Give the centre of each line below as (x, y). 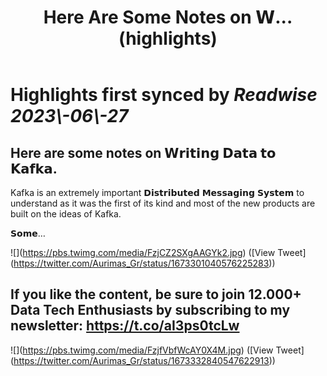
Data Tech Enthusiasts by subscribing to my (150, 310)
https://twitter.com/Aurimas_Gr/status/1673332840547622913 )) (144, 360)
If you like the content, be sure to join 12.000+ (156, 294)
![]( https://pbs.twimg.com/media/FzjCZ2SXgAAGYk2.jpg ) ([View (143, 252)
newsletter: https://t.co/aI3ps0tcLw (125, 326)
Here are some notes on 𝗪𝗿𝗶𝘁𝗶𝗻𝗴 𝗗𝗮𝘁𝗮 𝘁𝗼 (143, 152)
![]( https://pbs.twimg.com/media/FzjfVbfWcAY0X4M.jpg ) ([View (142, 350)
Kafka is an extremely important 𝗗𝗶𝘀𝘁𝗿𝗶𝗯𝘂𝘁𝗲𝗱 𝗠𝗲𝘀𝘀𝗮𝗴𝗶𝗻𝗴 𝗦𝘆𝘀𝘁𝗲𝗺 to (157, 192)
